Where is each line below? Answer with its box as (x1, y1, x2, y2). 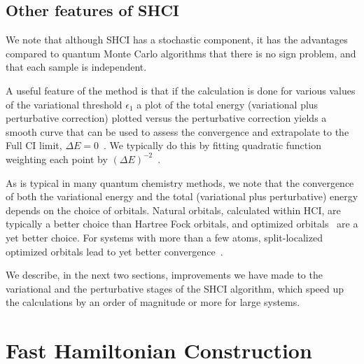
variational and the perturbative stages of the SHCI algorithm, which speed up (6, 281, 344, 295)
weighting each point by (6, 151, 108, 166)
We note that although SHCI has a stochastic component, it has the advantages (6, 32, 348, 47)
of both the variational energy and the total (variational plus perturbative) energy (6, 189, 358, 204)
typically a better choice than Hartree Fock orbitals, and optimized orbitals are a (6, 216, 358, 231)
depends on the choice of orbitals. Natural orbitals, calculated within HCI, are (6, 202, 341, 217)
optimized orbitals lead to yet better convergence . (6, 244, 223, 258)
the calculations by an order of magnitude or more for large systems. (6, 295, 300, 309)
